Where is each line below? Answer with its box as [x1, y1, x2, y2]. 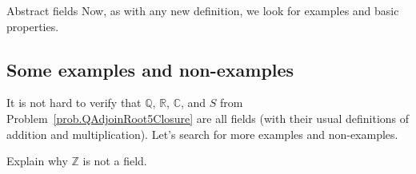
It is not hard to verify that [6, 94, 142, 111]
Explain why [6, 152, 68, 169]
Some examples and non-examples [6, 57, 294, 81]
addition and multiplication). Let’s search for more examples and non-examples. [6, 125, 398, 142]
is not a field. [82, 152, 147, 169]
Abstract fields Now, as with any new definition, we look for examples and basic [6, 2, 399, 18]
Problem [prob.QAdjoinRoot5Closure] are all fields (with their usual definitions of [6, 109, 410, 126]
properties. [6, 18, 59, 34]
